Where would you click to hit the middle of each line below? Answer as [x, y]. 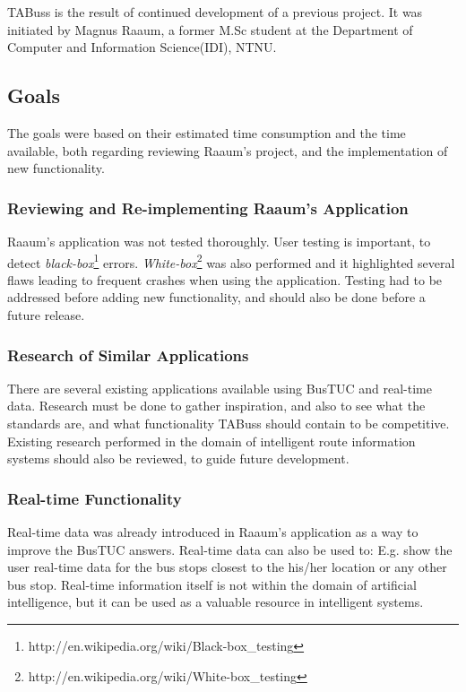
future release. [46, 315]
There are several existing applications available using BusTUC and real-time [220, 388]
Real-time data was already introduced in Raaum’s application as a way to [213, 532]
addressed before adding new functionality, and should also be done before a [216, 297]
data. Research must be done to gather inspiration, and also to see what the [216, 406]
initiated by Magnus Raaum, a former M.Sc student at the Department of [210, 29]
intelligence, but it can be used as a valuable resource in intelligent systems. [216, 602]
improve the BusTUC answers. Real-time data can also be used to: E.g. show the [230, 549]
